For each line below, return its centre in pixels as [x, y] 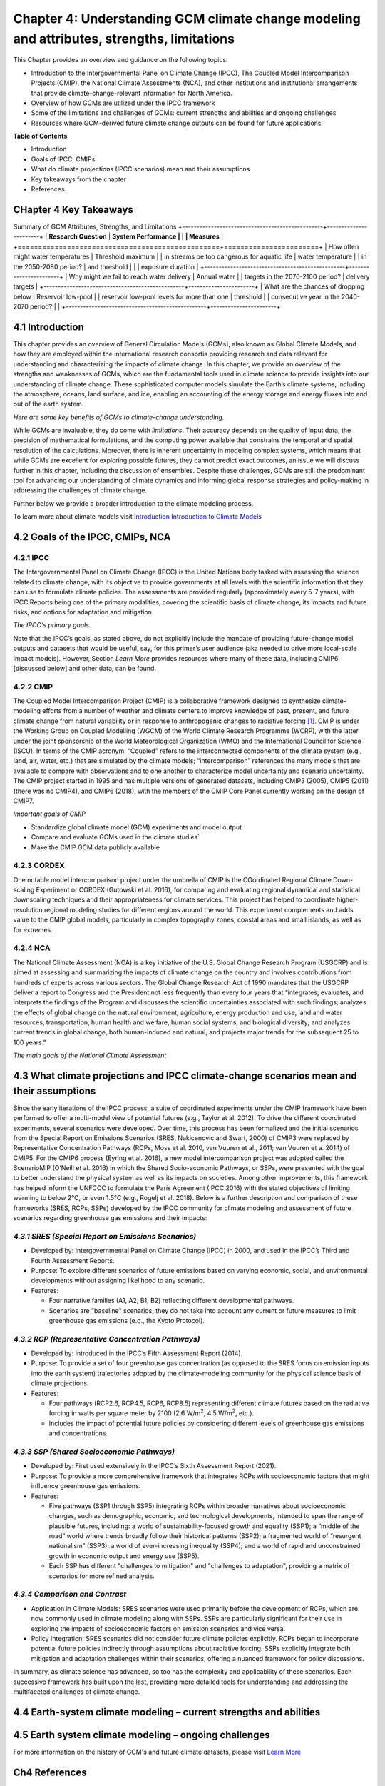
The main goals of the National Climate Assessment [90, 1056]
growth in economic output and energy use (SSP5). [124, 1556]
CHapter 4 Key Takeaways [73, 210]
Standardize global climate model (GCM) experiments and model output [137, 827]
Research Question [78, 236]
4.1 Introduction [49, 327]
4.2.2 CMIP [33, 687]
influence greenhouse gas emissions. [86, 1486]
